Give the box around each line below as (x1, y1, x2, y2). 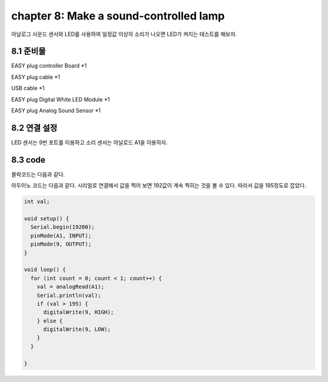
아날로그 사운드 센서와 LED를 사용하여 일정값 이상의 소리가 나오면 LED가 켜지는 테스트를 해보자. (11, 30, 237, 38)
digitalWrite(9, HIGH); (43, 309, 114, 316)
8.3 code (11, 155, 46, 165)
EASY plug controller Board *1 (11, 62, 87, 69)
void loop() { (24, 266, 66, 273)
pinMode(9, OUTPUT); (30, 241, 92, 248)
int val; (24, 198, 50, 205)
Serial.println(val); (36, 292, 101, 299)
